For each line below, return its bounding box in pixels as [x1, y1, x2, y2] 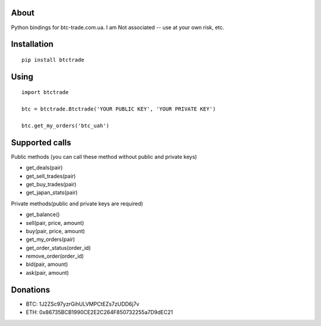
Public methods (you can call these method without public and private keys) [11, 153, 197, 160]
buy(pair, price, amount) [26, 227, 86, 234]
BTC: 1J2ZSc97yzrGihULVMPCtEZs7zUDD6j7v [26, 300, 140, 308]
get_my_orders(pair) [26, 236, 75, 243]
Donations [11, 284, 51, 294]
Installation [11, 39, 53, 49]
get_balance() [26, 211, 60, 218]
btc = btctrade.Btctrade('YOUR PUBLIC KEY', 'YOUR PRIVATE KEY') [21, 106, 216, 112]
